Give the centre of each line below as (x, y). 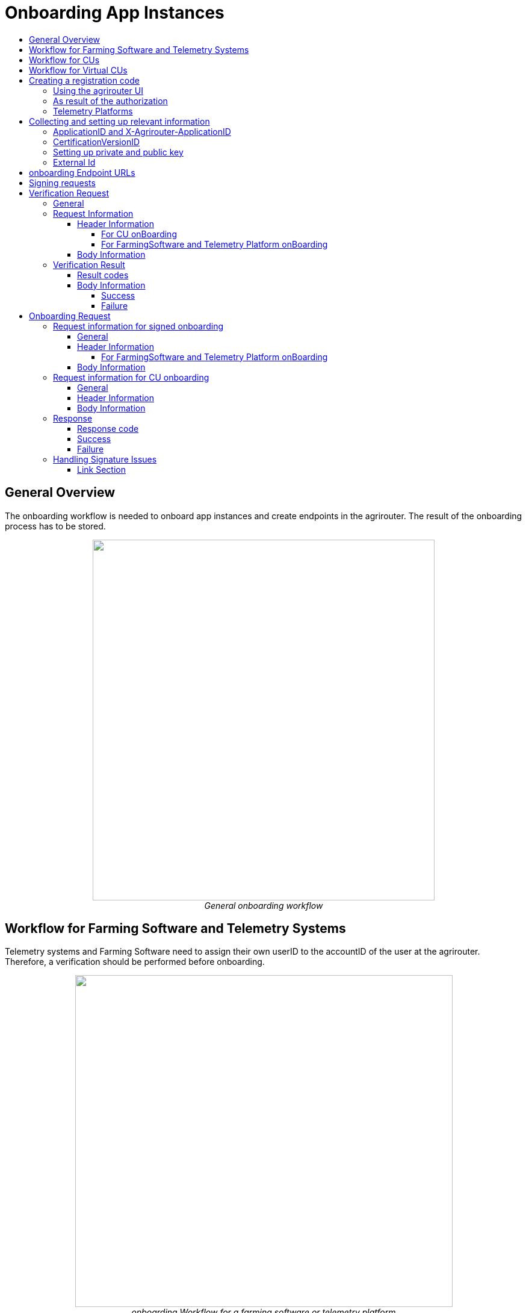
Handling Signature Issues (105, 459)
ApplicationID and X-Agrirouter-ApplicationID (142, 131)
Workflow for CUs (64, 60)
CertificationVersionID (97, 142)
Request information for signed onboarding (138, 326)
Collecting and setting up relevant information (119, 121)
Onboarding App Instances (115, 13)
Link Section (101, 469)
